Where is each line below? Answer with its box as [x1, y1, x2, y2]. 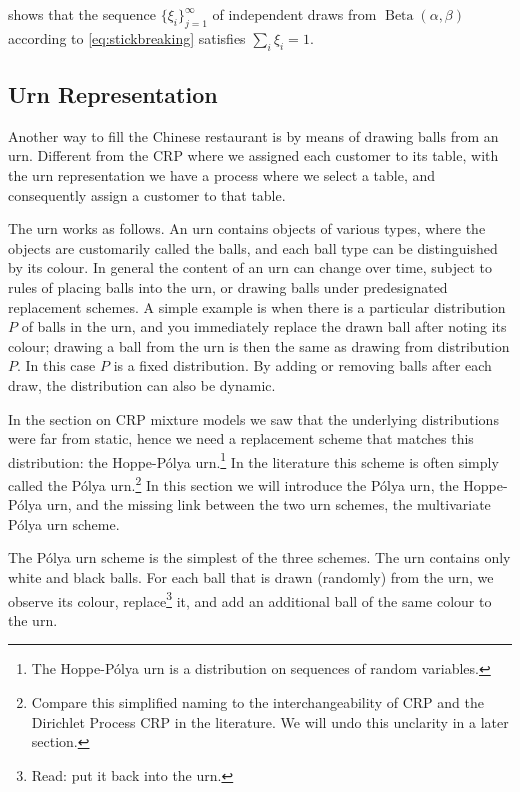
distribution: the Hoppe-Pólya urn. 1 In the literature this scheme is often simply [8, 448, 499, 472]
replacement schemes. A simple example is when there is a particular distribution [8, 296, 506, 317]
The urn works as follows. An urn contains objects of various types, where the [8, 218, 486, 239]
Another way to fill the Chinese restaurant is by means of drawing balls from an [8, 125, 499, 146]
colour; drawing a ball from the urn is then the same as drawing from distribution [8, 335, 510, 356]
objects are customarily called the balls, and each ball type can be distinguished [8, 237, 498, 258]
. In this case [17, 355, 96, 376]
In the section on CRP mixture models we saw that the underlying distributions [8, 408, 499, 429]
